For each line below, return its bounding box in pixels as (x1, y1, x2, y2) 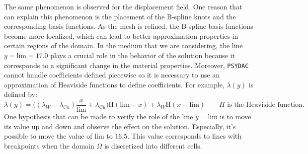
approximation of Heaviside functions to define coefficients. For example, (4, 79, 225, 89)
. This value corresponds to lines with (127, 131, 242, 141)
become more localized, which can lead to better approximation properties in (4, 30, 238, 41)
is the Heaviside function (227, 101, 303, 109)
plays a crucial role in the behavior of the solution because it (50, 50, 235, 60)
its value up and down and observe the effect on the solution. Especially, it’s (4, 121, 236, 131)
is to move (220, 111, 251, 122)
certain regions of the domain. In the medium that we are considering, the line (4, 40, 243, 51)
